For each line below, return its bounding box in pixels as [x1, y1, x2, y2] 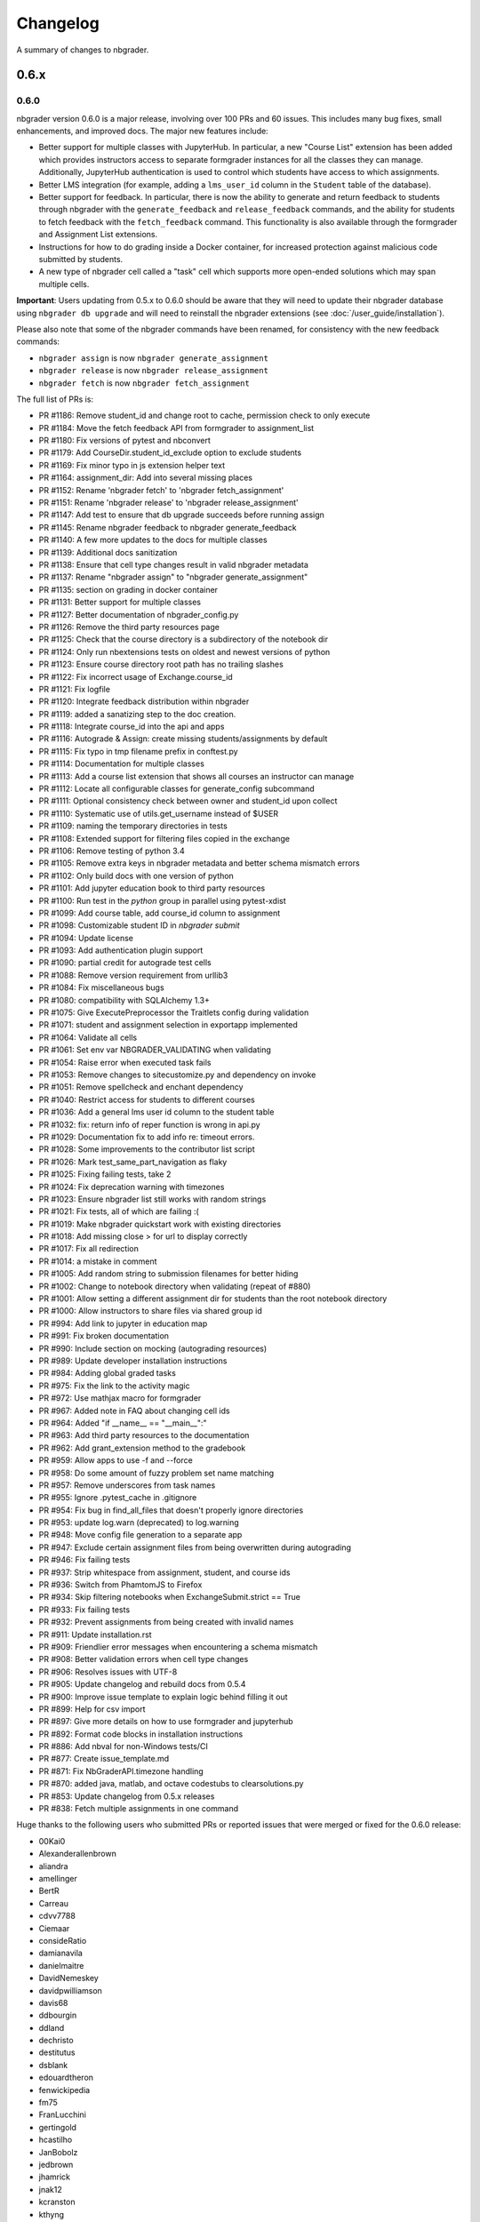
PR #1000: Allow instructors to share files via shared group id [38, 1306, 262, 1316]
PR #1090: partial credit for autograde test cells [38, 957, 212, 968]
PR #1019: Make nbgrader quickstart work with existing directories [38, 1219, 282, 1229]
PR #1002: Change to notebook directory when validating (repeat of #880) [38, 1281, 311, 1291]
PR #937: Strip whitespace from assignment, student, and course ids [38, 1567, 291, 1578]
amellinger [38, 1874, 77, 1883]
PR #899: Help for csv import [38, 1703, 146, 1714]
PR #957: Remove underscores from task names [38, 1480, 216, 1491]
